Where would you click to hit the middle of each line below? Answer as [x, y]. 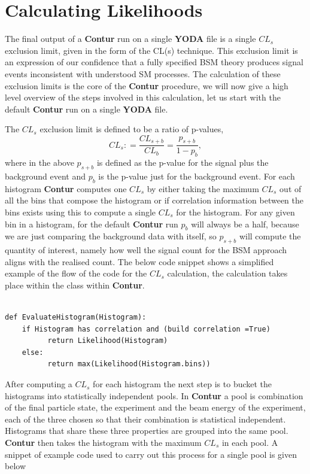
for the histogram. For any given [235, 212]
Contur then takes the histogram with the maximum [103, 443]
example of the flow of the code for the [76, 273]
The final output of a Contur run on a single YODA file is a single [130, 39]
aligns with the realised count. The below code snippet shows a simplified [139, 261]
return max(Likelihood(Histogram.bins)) [129, 364]
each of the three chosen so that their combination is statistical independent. [145, 419]
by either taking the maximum [203, 188]
